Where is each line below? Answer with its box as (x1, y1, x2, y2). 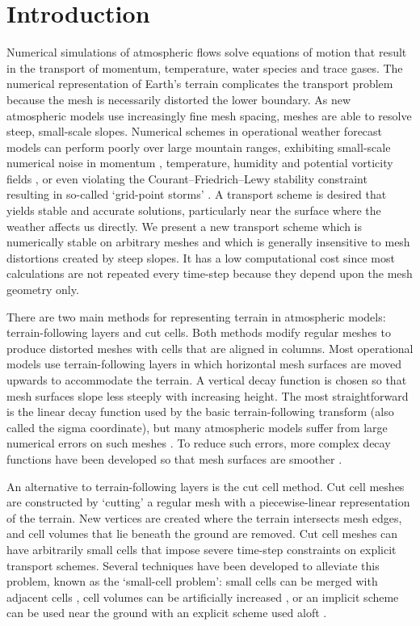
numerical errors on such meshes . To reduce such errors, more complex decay (6, 435, 391, 452)
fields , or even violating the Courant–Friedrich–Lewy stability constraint (6, 170, 367, 187)
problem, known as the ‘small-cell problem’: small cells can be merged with (6, 573, 378, 590)
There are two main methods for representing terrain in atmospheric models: (6, 308, 386, 325)
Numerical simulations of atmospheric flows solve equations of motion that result (6, 44, 407, 61)
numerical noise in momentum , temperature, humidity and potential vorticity (6, 154, 393, 171)
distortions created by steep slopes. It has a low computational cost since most (6, 249, 395, 266)
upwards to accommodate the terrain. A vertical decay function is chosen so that (6, 372, 407, 388)
